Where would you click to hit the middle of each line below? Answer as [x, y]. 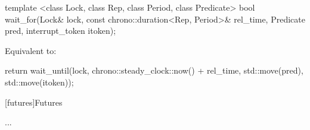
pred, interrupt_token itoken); [61, 31]
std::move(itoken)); [39, 82]
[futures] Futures [34, 102]
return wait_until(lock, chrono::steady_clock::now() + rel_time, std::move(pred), [154, 70]
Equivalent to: [31, 50]
